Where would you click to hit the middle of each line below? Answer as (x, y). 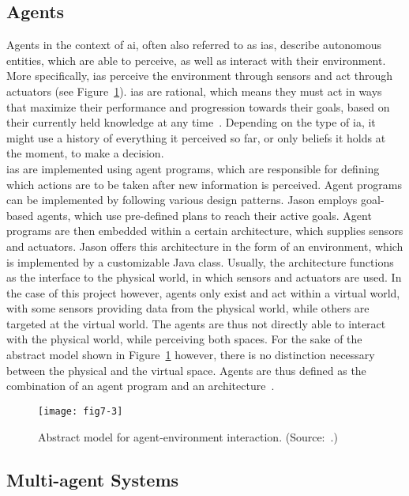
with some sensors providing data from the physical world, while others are (188, 308)
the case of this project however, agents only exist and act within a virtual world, (203, 292)
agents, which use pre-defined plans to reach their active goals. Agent (204, 215)
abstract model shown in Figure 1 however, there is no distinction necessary (191, 355)
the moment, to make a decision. (85, 153)
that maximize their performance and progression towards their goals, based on (198, 106)
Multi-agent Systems (93, 479)
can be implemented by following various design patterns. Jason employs (182, 200)
